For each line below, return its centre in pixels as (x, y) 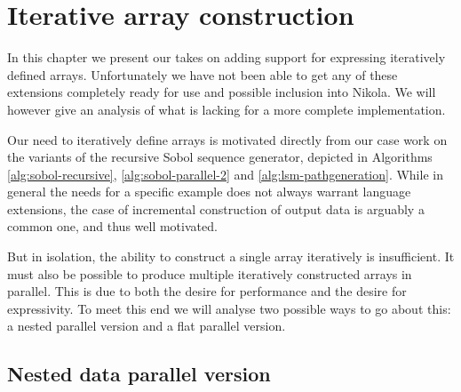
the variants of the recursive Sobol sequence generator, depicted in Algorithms (220, 157)
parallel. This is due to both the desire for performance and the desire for (207, 291)
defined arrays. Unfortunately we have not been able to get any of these (203, 74)
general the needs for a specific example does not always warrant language (209, 192)
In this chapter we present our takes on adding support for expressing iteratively (227, 57)
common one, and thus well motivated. (112, 226)
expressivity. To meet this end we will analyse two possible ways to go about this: (229, 308)
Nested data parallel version (139, 374)
